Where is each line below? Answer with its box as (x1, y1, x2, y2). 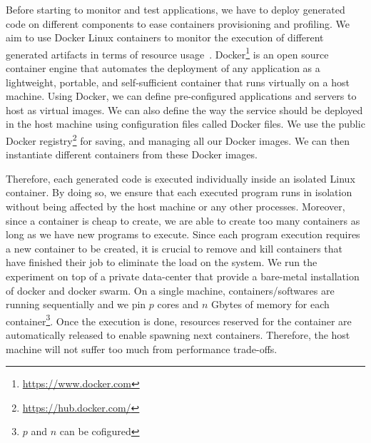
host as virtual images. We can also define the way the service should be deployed (6, 102, 363, 117)
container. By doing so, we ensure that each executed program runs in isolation (6, 185, 352, 200)
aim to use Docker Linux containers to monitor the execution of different (6, 30, 324, 45)
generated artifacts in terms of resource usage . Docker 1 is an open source (6, 44, 329, 61)
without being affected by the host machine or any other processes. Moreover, (6, 199, 345, 214)
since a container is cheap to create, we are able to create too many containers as (6, 213, 360, 228)
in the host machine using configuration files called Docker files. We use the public (6, 116, 365, 131)
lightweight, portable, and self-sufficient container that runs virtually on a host (6, 74, 350, 89)
